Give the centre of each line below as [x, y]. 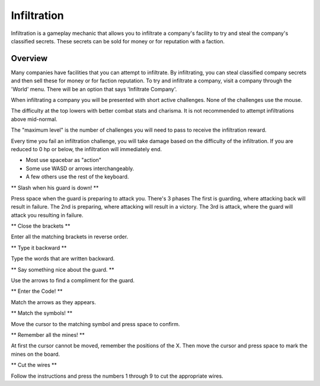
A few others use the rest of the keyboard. [77, 177]
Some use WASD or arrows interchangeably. [80, 168]
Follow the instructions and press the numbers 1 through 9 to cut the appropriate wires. [117, 376]
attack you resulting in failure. [47, 215]
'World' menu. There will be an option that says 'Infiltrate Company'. [94, 89]
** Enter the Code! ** [37, 291]
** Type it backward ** [39, 248]
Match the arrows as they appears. [54, 302]
